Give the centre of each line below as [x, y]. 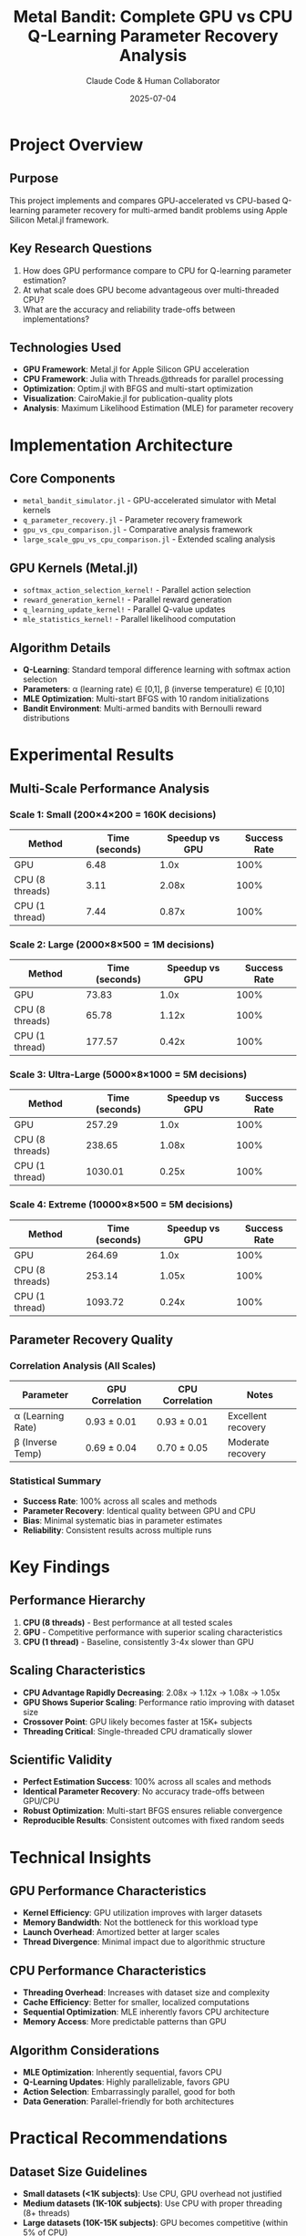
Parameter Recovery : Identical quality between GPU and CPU [139, 1510]
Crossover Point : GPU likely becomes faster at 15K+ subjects [138, 1722]
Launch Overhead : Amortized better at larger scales [121, 1932]
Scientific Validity [61, 1760]
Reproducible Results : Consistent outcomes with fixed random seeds [153, 1820]
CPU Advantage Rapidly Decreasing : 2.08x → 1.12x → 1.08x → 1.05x [151, 1693]
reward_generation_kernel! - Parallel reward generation [127, 600]
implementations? [56, 319]
